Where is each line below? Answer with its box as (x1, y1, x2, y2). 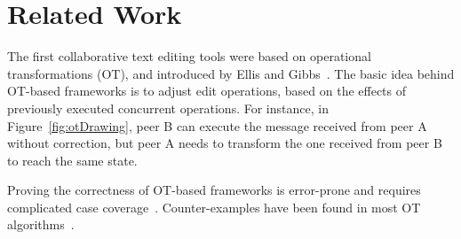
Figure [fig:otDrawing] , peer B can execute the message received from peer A (7, 116, 427, 135)
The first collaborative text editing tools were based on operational (7, 47, 371, 66)
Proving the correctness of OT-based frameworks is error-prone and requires (7, 181, 421, 199)
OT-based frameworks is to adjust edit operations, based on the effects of (7, 81, 407, 100)
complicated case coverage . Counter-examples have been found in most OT (7, 197, 421, 216)
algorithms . (7, 215, 75, 234)
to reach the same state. (7, 150, 138, 169)
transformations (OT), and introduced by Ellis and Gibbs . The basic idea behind (7, 64, 455, 82)
